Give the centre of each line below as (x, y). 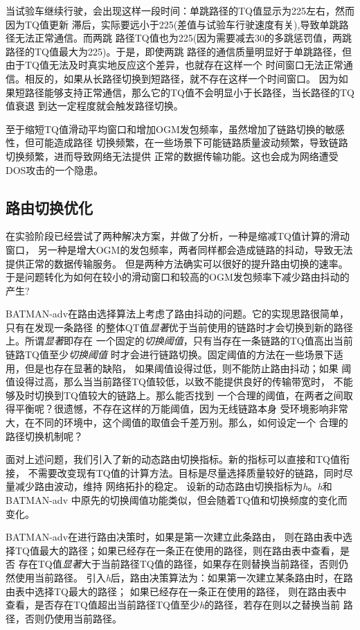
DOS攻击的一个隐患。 (55, 169)
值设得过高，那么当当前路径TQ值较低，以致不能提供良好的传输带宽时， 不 (174, 382)
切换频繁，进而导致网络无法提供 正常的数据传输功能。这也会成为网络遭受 (172, 156)
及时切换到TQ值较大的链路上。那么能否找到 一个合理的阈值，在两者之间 (179, 395)
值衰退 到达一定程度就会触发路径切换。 (94, 106)
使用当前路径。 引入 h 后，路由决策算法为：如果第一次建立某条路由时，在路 (184, 577)
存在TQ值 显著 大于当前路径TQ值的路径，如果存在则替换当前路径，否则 (178, 564)
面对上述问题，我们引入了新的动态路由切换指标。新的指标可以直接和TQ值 (173, 459)
